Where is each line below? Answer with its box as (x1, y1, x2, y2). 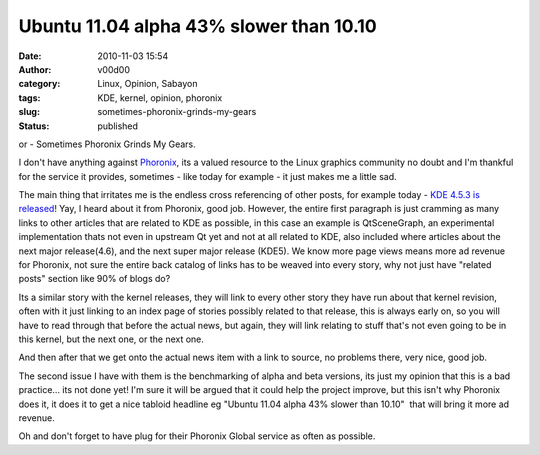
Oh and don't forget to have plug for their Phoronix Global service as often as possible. (18, 430, 376, 442)
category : (18, 78, 61, 90)
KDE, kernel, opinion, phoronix (97, 91, 223, 104)
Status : (18, 120, 50, 132)
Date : (18, 50, 42, 62)
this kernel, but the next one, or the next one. (18, 333, 205, 345)
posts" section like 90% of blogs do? (18, 273, 171, 285)
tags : (18, 91, 41, 104)
